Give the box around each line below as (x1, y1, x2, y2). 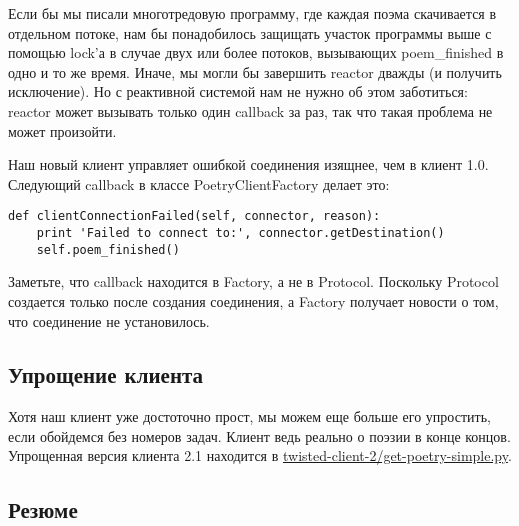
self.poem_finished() (36, 242, 180, 257)
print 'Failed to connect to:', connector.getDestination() (36, 226, 445, 240)
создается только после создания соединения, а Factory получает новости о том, (8, 290, 499, 311)
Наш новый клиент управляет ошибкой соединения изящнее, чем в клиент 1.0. (8, 154, 489, 175)
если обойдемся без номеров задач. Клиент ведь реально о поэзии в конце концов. (8, 425, 511, 446)
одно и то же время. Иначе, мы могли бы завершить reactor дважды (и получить (8, 61, 502, 82)
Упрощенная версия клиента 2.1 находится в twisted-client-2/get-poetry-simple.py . (8, 445, 512, 466)
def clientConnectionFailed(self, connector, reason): (8, 209, 381, 224)
